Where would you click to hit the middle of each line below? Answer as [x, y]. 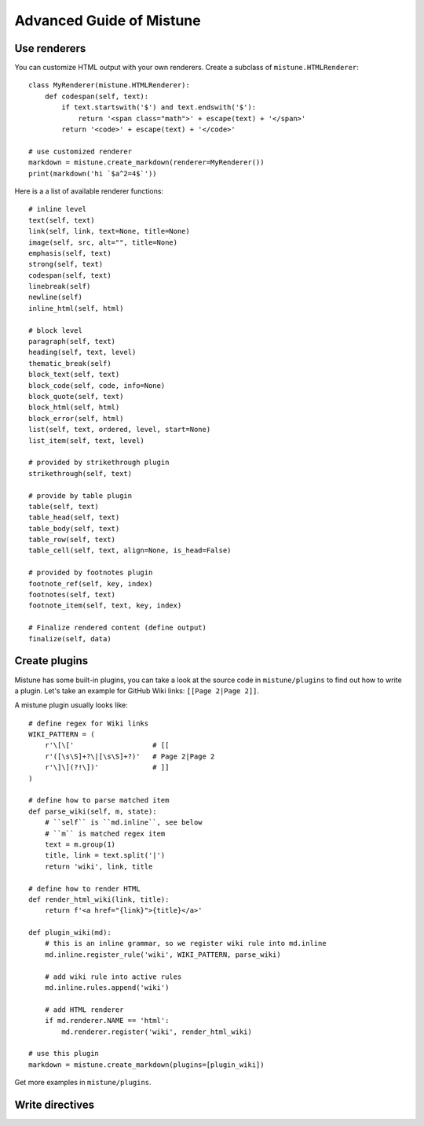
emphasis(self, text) [70, 253]
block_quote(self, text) [76, 396]
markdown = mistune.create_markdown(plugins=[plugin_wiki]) [146, 1065]
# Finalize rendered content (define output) [118, 628]
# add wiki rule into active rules [113, 976]
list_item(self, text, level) [87, 440]
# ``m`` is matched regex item [105, 833]
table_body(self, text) [74, 528]
